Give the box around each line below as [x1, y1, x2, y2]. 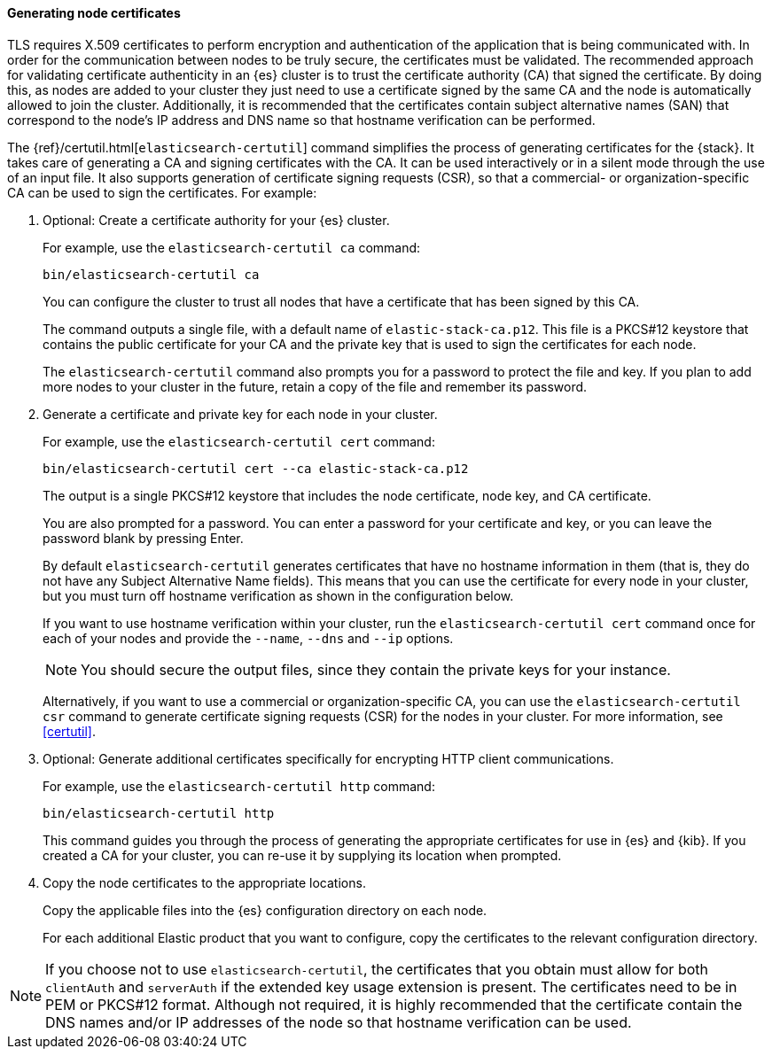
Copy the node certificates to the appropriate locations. [43, 874, 366, 890]
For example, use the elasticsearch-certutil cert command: [43, 433, 435, 449]
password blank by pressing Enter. [43, 530, 244, 546]
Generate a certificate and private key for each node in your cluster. [43, 406, 438, 422]
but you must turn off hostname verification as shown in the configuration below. [43, 587, 514, 603]
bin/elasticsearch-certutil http [43, 805, 275, 820]
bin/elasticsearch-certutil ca [43, 267, 260, 282]
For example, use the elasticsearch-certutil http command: [43, 778, 435, 794]
